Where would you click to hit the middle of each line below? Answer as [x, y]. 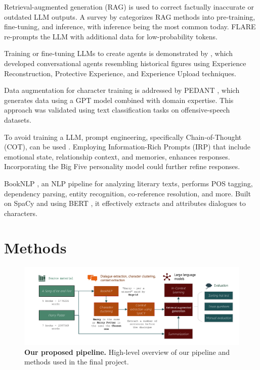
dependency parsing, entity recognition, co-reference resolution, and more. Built [127, 193]
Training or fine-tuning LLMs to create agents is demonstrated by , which [118, 53]
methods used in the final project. [77, 362]
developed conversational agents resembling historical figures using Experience [125, 63]
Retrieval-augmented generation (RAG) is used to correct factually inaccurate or [129, 7]
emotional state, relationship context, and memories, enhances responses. [117, 156]
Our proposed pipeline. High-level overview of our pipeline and [127, 352]
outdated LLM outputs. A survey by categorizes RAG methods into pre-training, [130, 16]
